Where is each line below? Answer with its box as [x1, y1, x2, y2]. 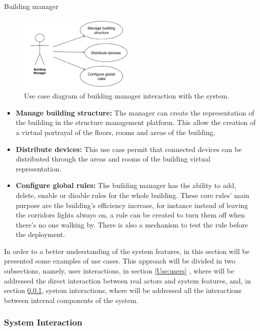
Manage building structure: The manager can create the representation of [15, 107, 254, 117]
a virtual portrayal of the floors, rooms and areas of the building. [15, 126, 215, 137]
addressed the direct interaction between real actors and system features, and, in [4, 275, 251, 285]
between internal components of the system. [4, 294, 138, 305]
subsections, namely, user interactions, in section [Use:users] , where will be [4, 265, 234, 276]
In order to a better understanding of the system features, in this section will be [4, 245, 249, 256]
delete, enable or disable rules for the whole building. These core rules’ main [15, 189, 249, 200]
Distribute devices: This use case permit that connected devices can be [15, 143, 242, 154]
